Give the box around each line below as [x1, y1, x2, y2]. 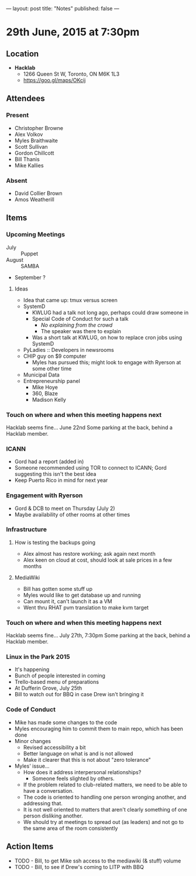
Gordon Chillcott [14, 149, 54, 156]
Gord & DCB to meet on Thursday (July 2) [14, 505, 115, 512]
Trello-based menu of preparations [14, 679, 99, 686]
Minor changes [14, 737, 51, 744]
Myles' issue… [14, 762, 50, 769]
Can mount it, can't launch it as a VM [23, 597, 112, 605]
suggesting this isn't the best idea [14, 471, 97, 478]
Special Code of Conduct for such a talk [32, 315, 129, 322]
